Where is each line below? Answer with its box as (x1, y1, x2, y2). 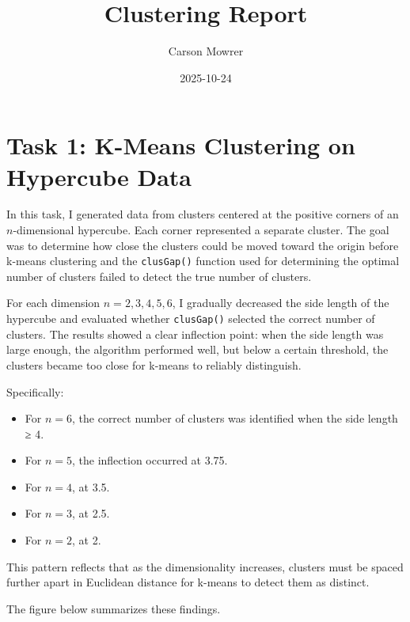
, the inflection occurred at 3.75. (72, 452, 228, 468)
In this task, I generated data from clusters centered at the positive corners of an (6, 206, 399, 222)
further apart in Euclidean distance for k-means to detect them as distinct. (6, 574, 370, 590)
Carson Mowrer (168, 43, 244, 59)
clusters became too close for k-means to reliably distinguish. (6, 356, 302, 373)
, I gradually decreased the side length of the (172, 294, 389, 311)
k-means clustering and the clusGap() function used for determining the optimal (6, 252, 400, 269)
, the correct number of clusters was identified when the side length (72, 410, 398, 427)
